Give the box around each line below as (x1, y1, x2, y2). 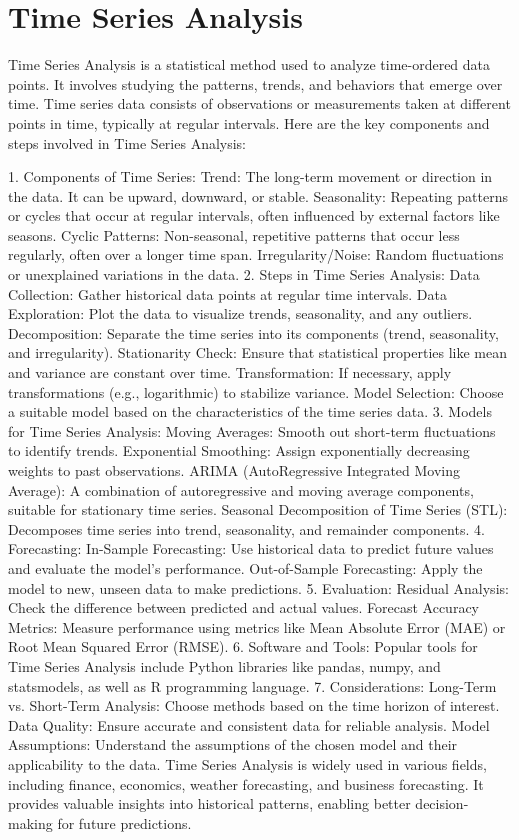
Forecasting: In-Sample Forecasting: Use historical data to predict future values (8, 538, 494, 559)
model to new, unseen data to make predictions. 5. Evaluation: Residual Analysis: (8, 577, 509, 598)
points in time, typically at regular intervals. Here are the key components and (8, 112, 490, 133)
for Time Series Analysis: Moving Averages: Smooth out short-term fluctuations (8, 420, 496, 441)
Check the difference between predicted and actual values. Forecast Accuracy (8, 597, 480, 618)
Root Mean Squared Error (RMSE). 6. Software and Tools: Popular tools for (8, 636, 478, 657)
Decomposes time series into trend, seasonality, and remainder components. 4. (8, 518, 485, 539)
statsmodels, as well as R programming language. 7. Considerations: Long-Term (8, 675, 497, 696)
